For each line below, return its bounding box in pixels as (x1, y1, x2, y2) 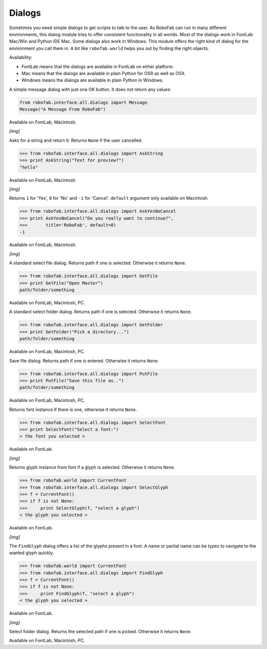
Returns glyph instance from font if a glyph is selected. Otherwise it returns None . (9, 464, 176, 470)
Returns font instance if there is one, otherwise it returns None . (9, 406, 137, 412)
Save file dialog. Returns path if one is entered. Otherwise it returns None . (9, 358, 159, 364)
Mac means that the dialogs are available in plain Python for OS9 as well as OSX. (21, 70, 186, 76)
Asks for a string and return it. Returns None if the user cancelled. (9, 137, 143, 143)
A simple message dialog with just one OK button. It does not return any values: (9, 86, 172, 92)
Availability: (9, 54, 33, 60)
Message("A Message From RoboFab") (19, 107, 106, 112)
